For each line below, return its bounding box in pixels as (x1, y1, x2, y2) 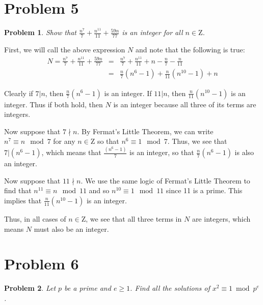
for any (53, 136, 75, 146)
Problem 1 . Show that (4, 27, 76, 38)
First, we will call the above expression (4, 44, 125, 54)
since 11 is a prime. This (166, 185, 243, 196)
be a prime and (64, 283, 111, 293)
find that (4, 185, 32, 196)
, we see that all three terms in (86, 213, 182, 224)
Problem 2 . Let (4, 283, 56, 293)
